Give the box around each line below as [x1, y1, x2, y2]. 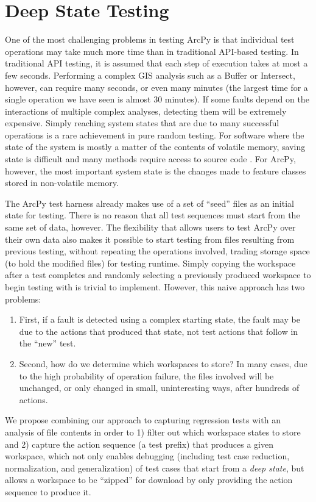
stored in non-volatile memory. [5, 176, 119, 189]
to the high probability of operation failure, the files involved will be [19, 369, 274, 382]
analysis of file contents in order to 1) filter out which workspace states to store [5, 425, 301, 438]
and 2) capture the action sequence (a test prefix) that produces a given [5, 437, 273, 450]
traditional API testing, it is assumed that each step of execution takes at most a [5, 57, 308, 70]
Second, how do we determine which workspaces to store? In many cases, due [19, 357, 307, 370]
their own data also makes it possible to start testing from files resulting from [5, 232, 295, 245]
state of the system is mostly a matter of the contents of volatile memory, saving [5, 140, 306, 153]
